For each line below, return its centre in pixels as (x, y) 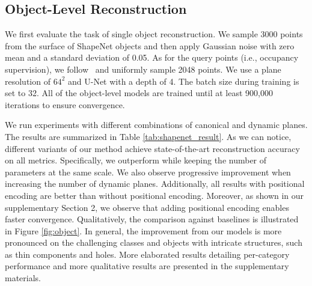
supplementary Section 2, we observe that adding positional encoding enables (147, 207)
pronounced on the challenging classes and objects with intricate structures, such (154, 242)
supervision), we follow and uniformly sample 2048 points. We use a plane (143, 69)
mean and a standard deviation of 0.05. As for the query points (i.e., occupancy (152, 57)
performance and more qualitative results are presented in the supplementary (147, 266)
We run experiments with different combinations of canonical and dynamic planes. (156, 125)
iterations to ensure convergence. (65, 104)
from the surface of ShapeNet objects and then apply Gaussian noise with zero (150, 45)
